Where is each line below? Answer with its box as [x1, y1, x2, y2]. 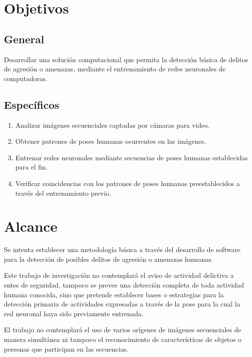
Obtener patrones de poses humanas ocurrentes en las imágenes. [15, 136, 206, 146]
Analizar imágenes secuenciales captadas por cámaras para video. [15, 119, 210, 130]
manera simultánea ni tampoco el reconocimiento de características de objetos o [4, 334, 242, 344]
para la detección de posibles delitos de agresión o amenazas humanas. [4, 254, 213, 264]
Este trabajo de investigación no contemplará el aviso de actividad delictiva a [4, 270, 234, 280]
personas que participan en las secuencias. [4, 343, 129, 354]
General [4, 31, 44, 46]
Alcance [4, 216, 58, 236]
